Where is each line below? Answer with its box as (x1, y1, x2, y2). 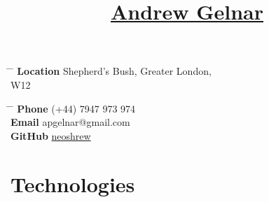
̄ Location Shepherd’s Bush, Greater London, (11, 64, 212, 78)
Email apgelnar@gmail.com (11, 115, 130, 129)
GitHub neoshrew (11, 128, 91, 143)
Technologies (11, 169, 135, 198)
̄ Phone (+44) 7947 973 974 (11, 101, 136, 115)
